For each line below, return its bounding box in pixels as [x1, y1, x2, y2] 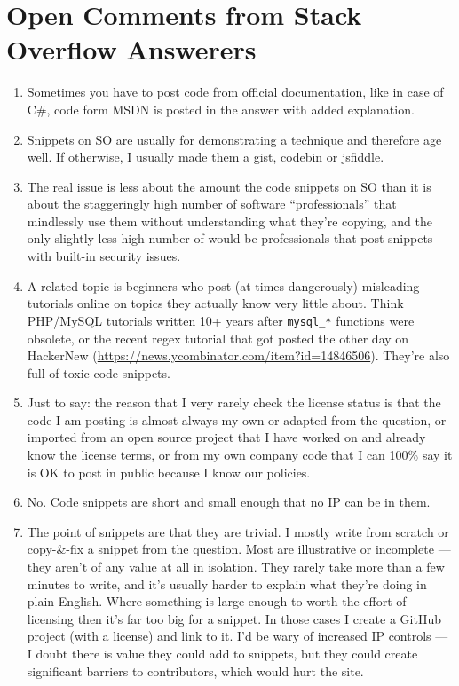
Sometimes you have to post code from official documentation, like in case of [27, 83, 444, 101]
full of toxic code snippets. [27, 363, 170, 382]
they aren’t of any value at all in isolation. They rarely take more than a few [27, 557, 445, 576]
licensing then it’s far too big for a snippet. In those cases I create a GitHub [27, 609, 441, 627]
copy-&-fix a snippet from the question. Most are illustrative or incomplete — [27, 540, 451, 558]
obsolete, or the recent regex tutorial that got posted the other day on [27, 328, 409, 347]
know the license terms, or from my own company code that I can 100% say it [27, 446, 453, 464]
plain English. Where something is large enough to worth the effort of [27, 592, 407, 611]
